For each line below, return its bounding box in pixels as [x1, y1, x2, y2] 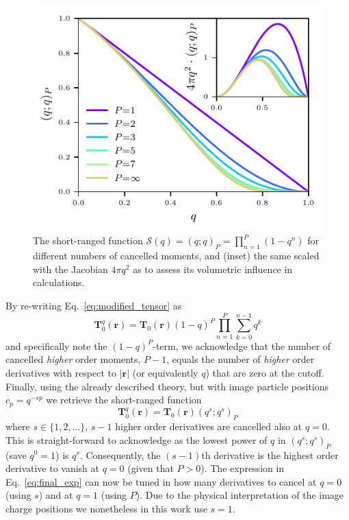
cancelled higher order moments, [5, 352, 141, 366]
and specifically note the [5, 338, 107, 353]
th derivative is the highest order [201, 447, 339, 462]
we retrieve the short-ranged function [46, 392, 202, 407]
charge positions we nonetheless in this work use [5, 501, 207, 515]
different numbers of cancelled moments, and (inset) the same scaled [33, 248, 320, 263]
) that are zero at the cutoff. [205, 365, 324, 379]
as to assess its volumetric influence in [133, 261, 293, 276]
